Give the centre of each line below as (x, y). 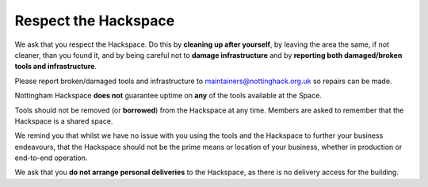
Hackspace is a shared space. (64, 121)
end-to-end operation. (51, 158)
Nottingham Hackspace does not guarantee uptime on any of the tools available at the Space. (168, 96)
